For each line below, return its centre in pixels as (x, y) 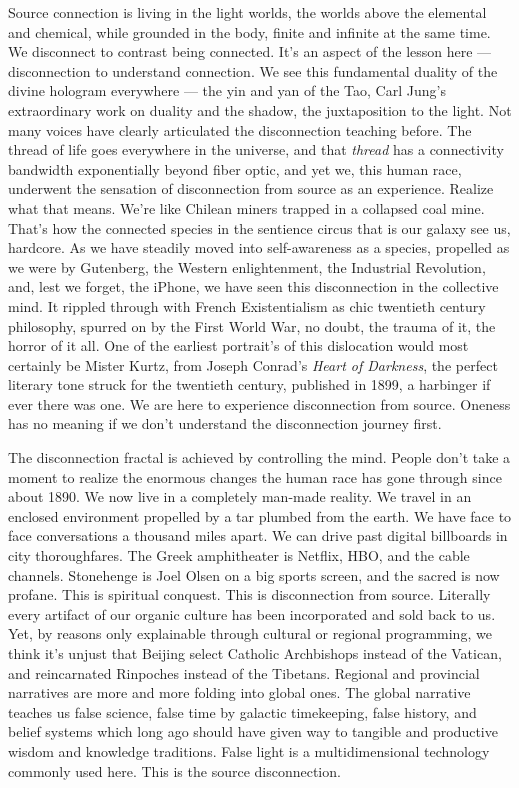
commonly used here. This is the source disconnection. (174, 770)
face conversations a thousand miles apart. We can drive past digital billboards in (258, 535)
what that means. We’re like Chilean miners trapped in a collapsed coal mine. (246, 207)
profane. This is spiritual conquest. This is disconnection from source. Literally (249, 594)
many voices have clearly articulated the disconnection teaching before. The (240, 129)
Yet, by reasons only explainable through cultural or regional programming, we (250, 633)
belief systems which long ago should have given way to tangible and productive (253, 731)
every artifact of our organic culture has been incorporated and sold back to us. (252, 613)
